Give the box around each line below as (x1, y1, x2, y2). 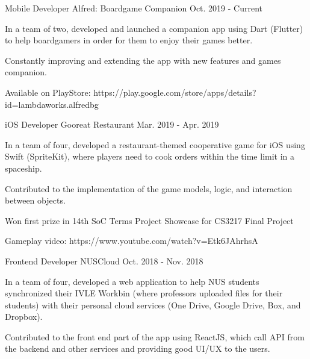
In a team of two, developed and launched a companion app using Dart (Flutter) (5, 22, 303, 34)
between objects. (5, 194, 66, 207)
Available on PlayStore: (5, 86, 91, 98)
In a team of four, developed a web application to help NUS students (5, 275, 259, 287)
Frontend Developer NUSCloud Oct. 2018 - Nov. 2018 (5, 254, 203, 267)
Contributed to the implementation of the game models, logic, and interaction (5, 182, 293, 195)
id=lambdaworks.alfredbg (5, 98, 99, 110)
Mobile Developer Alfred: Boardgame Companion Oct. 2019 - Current (5, 2, 263, 14)
